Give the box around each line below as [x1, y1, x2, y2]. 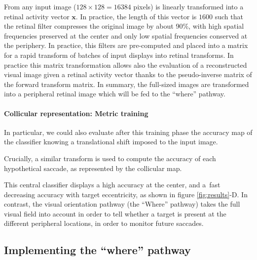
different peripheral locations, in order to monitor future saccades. [4, 218, 204, 228]
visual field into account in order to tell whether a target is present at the [4, 208, 226, 218]
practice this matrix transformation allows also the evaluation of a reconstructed [4, 59, 247, 70]
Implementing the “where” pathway [4, 242, 191, 258]
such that [215, 11, 243, 21]
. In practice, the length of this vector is [75, 11, 197, 21]
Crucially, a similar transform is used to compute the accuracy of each [4, 153, 216, 163]
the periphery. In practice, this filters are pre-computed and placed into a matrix [4, 40, 248, 50]
